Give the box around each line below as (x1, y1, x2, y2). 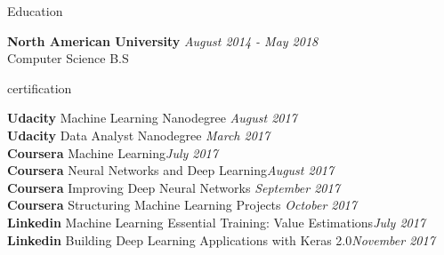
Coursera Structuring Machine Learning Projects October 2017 (7, 195, 357, 214)
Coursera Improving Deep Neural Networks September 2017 (7, 178, 340, 196)
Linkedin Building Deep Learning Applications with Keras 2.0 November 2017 (7, 230, 435, 249)
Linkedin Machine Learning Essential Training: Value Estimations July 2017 (7, 212, 426, 231)
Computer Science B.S (7, 49, 129, 68)
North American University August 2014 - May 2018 (7, 31, 319, 50)
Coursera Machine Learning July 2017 (7, 143, 218, 162)
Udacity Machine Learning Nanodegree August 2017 (7, 108, 297, 127)
